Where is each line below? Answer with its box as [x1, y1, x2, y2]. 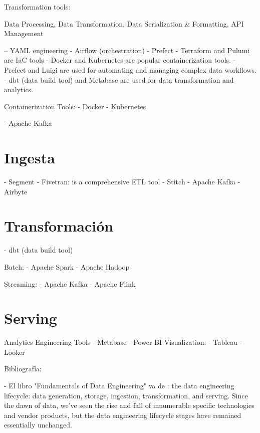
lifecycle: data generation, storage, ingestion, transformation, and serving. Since [4, 390, 248, 400]
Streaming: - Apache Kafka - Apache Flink [4, 278, 136, 289]
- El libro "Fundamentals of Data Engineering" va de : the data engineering [4, 380, 234, 391]
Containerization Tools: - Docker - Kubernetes [4, 101, 146, 111]
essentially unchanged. [4, 419, 72, 430]
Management [4, 28, 44, 39]
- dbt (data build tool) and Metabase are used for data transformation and [4, 74, 234, 85]
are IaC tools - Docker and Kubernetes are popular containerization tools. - [4, 55, 236, 65]
